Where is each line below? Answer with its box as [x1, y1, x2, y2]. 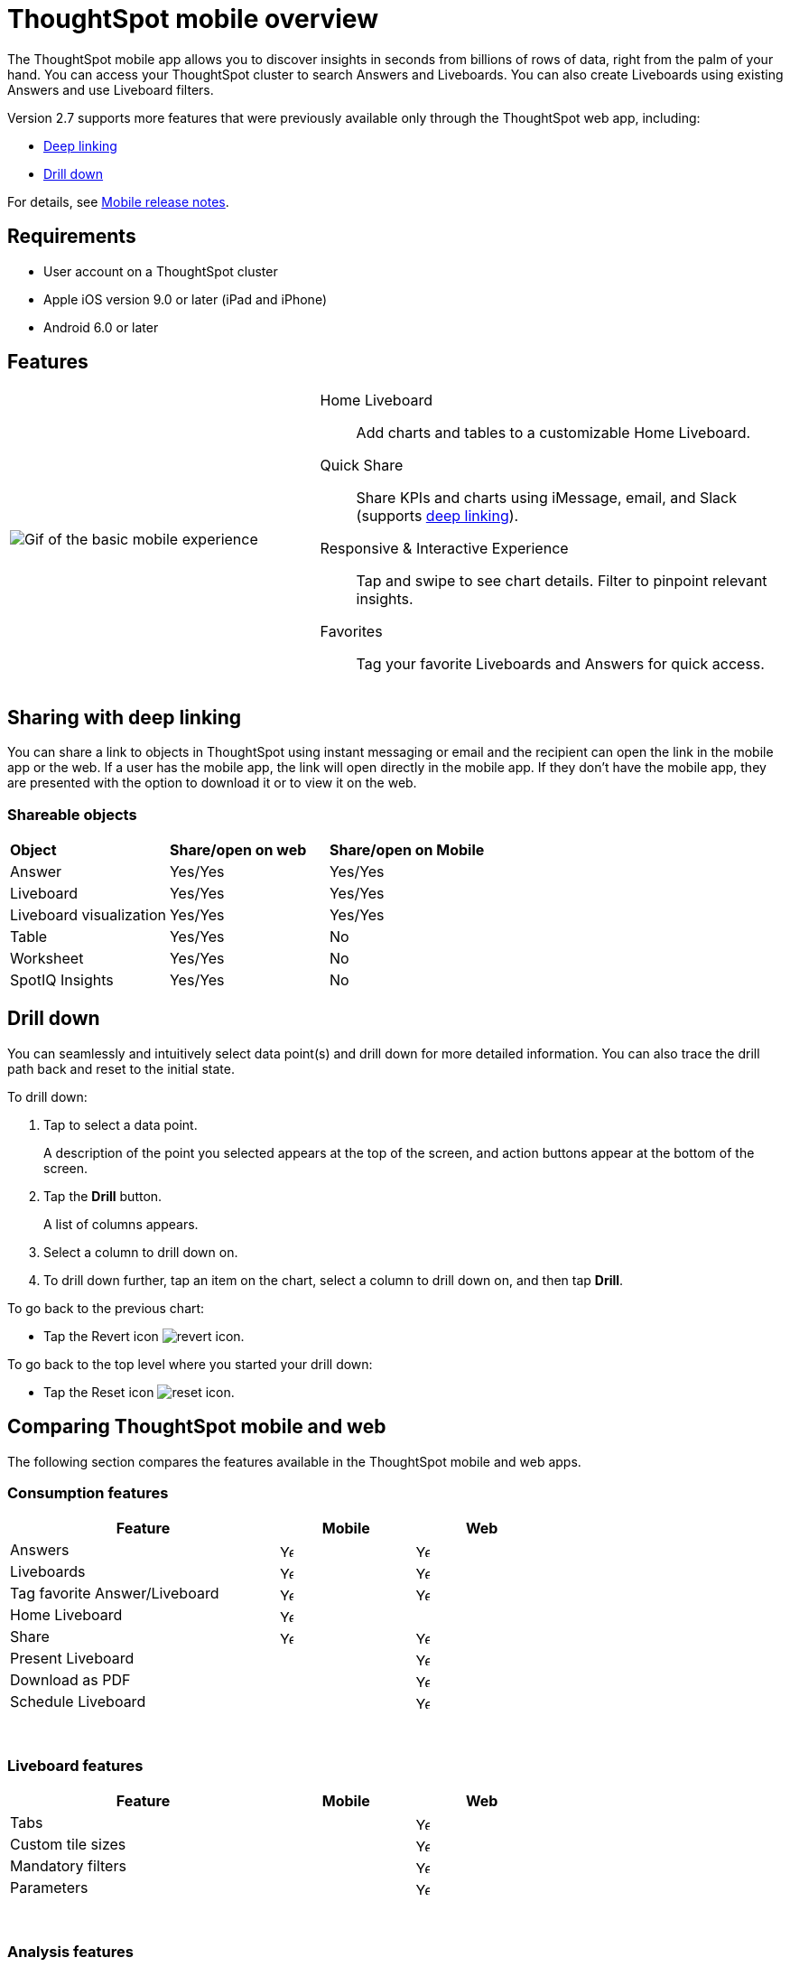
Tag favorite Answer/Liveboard [10, 1584, 219, 1603]
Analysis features [7, 1942, 134, 1961]
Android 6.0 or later [43, 319, 159, 335]
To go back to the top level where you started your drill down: [7, 1356, 373, 1372]
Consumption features [7, 1484, 169, 1503]
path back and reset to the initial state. [7, 1060, 235, 1077]
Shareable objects [7, 805, 137, 824]
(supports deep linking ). [356, 507, 519, 526]
